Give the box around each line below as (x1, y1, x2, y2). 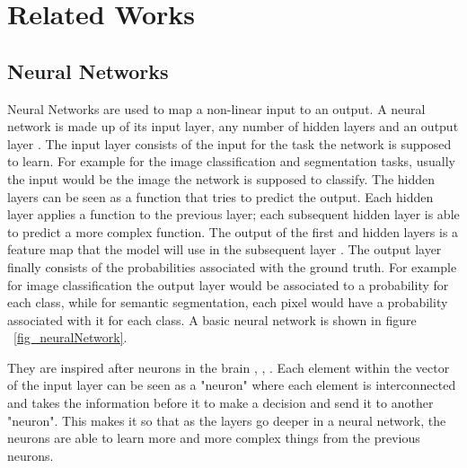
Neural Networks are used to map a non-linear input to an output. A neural (7, 99, 426, 118)
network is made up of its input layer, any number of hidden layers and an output (7, 117, 459, 136)
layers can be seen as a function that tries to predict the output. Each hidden (7, 187, 434, 206)
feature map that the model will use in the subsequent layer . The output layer (7, 240, 442, 259)
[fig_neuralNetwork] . (13, 328, 128, 347)
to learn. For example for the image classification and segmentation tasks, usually (7, 152, 455, 171)
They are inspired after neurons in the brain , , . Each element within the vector (7, 358, 450, 376)
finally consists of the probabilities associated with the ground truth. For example (7, 257, 457, 276)
